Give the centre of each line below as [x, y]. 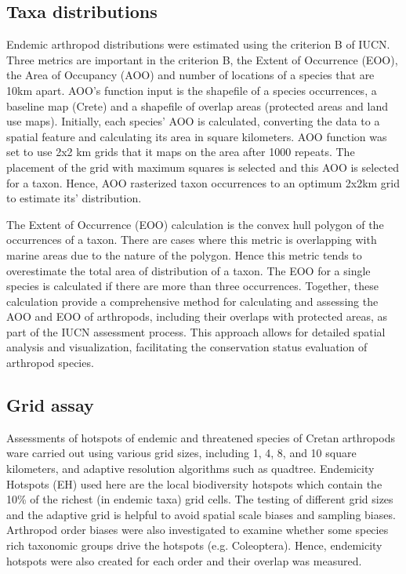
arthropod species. [50, 363]
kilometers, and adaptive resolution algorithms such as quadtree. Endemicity [190, 469]
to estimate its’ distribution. [74, 198]
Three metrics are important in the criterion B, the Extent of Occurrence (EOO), [202, 59]
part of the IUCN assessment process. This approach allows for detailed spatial [196, 331]
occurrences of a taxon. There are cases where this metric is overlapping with [192, 240]
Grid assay [50, 405]
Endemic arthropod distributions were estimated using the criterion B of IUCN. [198, 44]
